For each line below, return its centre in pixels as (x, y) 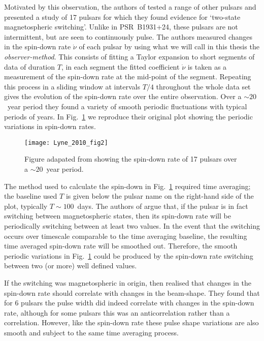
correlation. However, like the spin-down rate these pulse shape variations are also (131, 322)
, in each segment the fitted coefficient (120, 66)
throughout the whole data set (203, 86)
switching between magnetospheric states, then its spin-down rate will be (118, 216)
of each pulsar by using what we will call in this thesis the (169, 46)
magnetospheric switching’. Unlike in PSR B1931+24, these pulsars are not (121, 27)
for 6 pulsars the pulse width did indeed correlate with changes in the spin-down (129, 303)
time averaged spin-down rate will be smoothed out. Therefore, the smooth (121, 246)
